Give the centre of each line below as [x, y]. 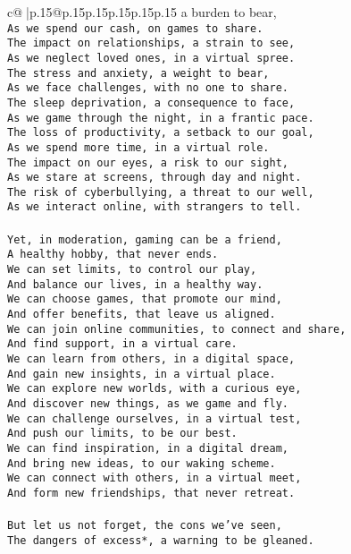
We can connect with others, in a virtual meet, [155, 478]
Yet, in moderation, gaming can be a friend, [145, 239]
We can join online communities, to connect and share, [177, 329]
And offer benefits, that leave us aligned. [142, 314]
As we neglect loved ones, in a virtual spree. [151, 58]
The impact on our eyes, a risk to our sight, [148, 162]
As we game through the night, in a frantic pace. [161, 118]
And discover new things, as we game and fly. [148, 403]
